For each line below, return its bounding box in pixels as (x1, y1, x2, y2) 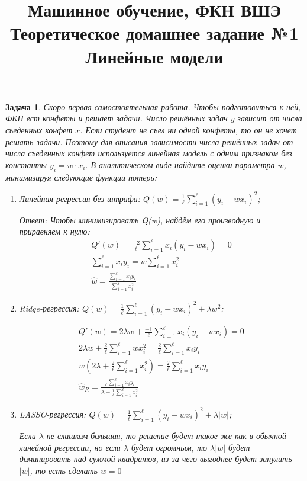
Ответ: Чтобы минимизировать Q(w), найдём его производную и (19, 213, 261, 226)
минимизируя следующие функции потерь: (5, 171, 157, 183)
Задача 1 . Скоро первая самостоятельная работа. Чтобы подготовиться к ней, (5, 100, 301, 113)
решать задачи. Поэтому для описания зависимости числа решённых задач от (5, 135, 293, 147)
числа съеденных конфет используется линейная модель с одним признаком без (5, 147, 292, 159)
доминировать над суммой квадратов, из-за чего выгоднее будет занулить (19, 453, 292, 465)
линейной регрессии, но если (19, 441, 121, 453)
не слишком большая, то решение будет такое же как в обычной (46, 429, 286, 441)
